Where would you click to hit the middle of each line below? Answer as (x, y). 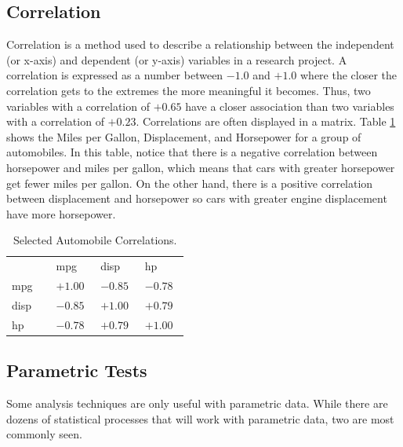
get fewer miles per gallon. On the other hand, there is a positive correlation (190, 183)
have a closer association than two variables (290, 106)
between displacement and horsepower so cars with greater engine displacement (197, 198)
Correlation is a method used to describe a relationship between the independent (200, 44)
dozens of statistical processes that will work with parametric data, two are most (200, 418)
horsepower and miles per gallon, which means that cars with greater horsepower (201, 167)
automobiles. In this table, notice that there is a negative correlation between (192, 152)
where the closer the (349, 75)
